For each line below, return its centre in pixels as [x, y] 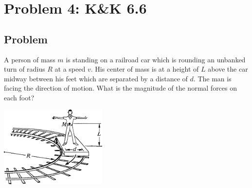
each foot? [19, 97]
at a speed [70, 69]
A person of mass [30, 59]
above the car [228, 69]
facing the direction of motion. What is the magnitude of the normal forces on [121, 88]
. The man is [212, 78]
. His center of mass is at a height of [145, 69]
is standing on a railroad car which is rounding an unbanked [156, 59]
